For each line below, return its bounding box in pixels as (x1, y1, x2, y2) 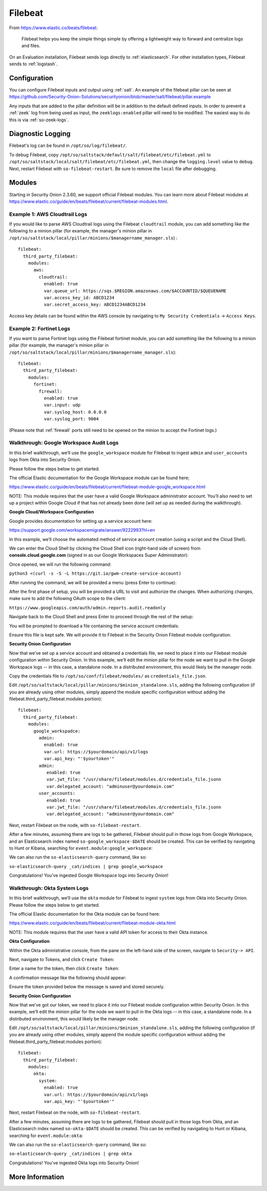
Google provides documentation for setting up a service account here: (9, 518, 153, 524)
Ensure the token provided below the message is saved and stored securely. (9, 984, 165, 990)
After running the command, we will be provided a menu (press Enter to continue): (9, 579, 177, 586)
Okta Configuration (9, 938, 50, 944)
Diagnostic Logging (9, 130, 71, 138)
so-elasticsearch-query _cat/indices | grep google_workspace (9, 864, 163, 869)
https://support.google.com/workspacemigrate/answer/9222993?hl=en (9, 527, 155, 533)
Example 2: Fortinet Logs (9, 325, 70, 332)
